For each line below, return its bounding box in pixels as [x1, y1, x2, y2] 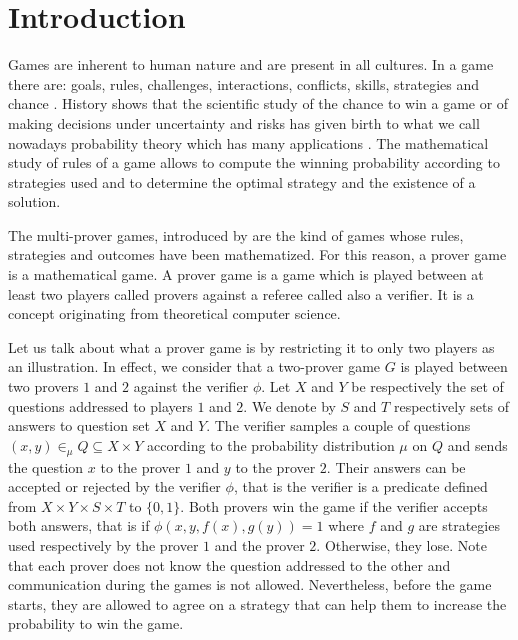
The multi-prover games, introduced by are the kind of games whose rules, [8, 224, 464, 245]
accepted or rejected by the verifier [8, 476, 221, 497]
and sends [447, 434, 508, 455]
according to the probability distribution [147, 434, 395, 455]
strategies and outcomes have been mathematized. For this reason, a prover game [8, 244, 507, 265]
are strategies [418, 515, 500, 536]
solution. [8, 191, 61, 212]
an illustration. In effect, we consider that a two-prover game [8, 356, 381, 377]
